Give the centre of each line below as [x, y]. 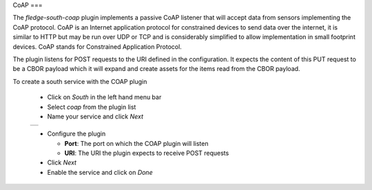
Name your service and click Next [95, 116]
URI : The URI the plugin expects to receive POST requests [147, 153]
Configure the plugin [76, 134]
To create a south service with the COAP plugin [80, 81]
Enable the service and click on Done [100, 172]
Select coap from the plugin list [92, 107]
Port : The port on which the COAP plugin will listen [136, 143]
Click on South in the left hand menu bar [104, 97]
